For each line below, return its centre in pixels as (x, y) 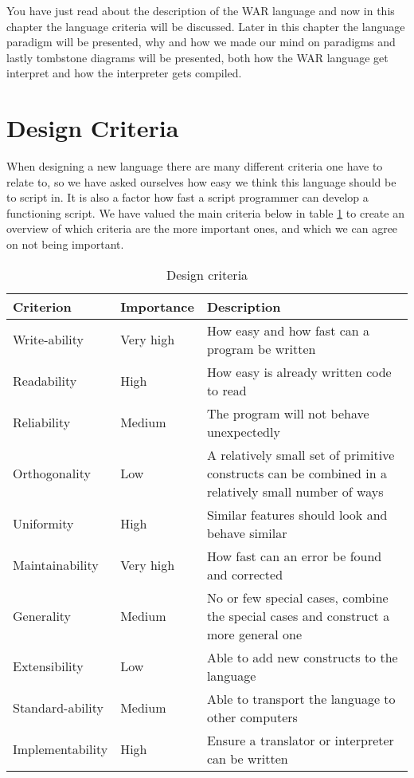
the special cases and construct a (298, 615)
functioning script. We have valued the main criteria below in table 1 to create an (205, 212)
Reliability (42, 422)
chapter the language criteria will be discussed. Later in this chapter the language (206, 26)
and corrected (245, 574)
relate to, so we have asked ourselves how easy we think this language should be (201, 181)
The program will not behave (288, 413)
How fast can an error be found (294, 556)
